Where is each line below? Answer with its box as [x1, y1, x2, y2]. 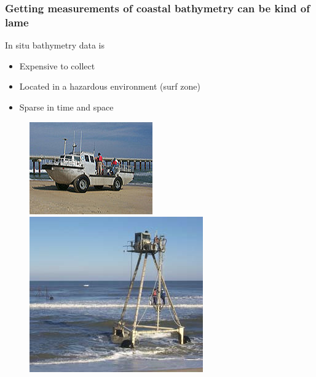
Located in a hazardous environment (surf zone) [19, 80, 200, 93]
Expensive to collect [19, 59, 95, 72]
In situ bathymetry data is [5, 39, 105, 52]
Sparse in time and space [19, 100, 114, 113]
